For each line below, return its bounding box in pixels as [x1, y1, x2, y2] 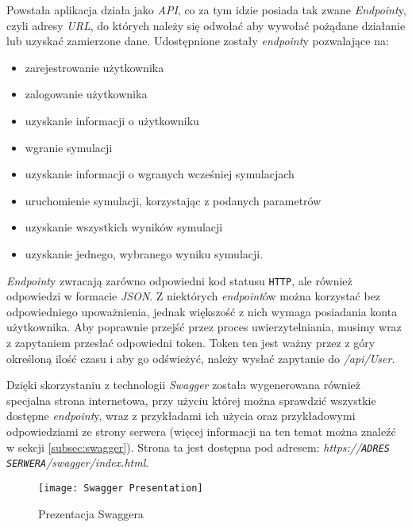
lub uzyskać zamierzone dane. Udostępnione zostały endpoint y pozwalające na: [6, 32, 389, 49]
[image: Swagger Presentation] [38, 482, 203, 494]
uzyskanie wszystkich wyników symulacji [25, 219, 223, 235]
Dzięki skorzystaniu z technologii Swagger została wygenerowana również [6, 376, 360, 393]
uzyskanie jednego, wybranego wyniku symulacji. [25, 245, 264, 262]
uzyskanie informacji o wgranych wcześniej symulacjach [25, 166, 295, 182]
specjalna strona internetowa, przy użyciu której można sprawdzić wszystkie [6, 391, 376, 408]
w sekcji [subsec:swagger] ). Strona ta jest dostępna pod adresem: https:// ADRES [6, 438, 390, 455]
